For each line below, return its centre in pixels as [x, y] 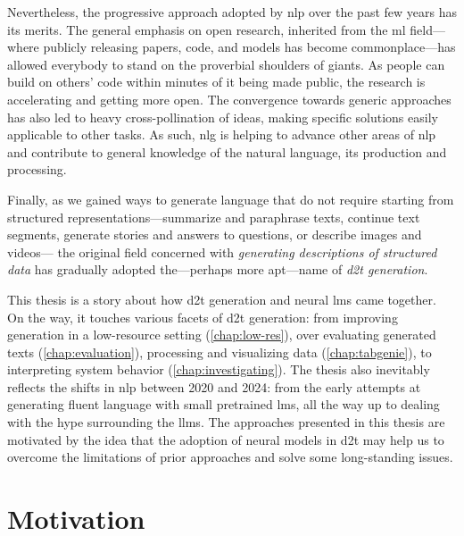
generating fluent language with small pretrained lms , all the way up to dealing [224, 404]
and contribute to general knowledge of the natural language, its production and [227, 151]
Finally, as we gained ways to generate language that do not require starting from [231, 199]
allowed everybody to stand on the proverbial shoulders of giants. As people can [226, 64]
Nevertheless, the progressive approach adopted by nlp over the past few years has [232, 12]
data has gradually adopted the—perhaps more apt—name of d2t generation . [218, 269]
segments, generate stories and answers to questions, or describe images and [215, 234]
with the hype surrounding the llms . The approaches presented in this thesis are [226, 422]
